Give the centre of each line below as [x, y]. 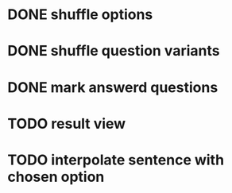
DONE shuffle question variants [114, 51]
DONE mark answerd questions [113, 87]
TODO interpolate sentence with [116, 160]
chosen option [56, 177]
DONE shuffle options [80, 15]
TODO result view [67, 124]
